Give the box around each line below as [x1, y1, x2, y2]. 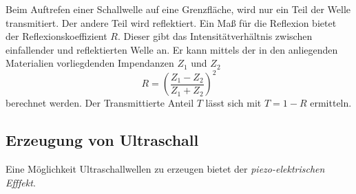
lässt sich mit [205, 96, 262, 110]
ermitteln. [310, 96, 352, 110]
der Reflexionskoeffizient [6, 29, 107, 43]
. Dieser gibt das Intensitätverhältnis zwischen [118, 29, 313, 43]
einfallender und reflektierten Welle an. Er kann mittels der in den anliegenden [6, 42, 338, 56]
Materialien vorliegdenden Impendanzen [6, 56, 174, 70]
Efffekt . [6, 175, 36, 189]
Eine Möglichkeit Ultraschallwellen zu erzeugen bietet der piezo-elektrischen [6, 162, 325, 176]
